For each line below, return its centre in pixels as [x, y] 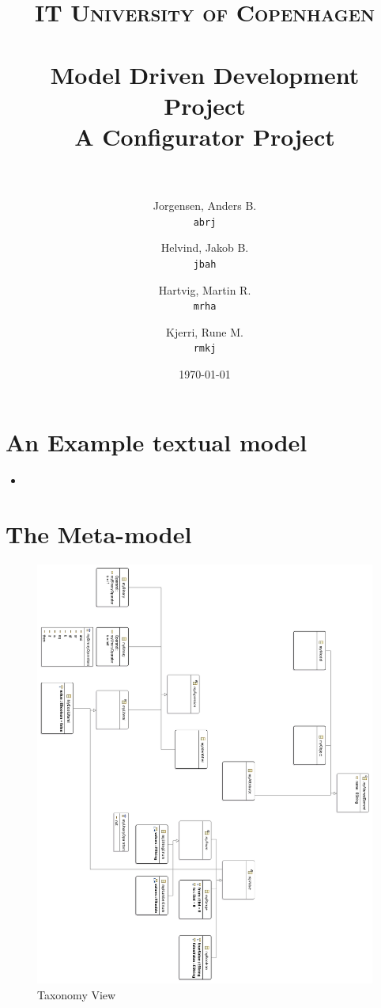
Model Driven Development [205, 74]
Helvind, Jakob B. [205, 247]
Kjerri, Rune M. [205, 331]
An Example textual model [157, 441]
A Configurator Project [205, 136]
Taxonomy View [77, 994]
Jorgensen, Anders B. [205, 205]
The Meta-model [99, 534]
